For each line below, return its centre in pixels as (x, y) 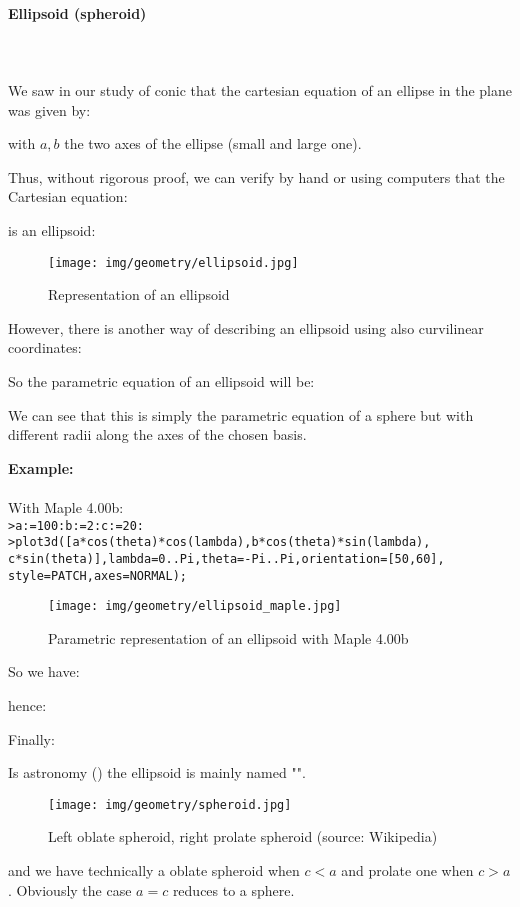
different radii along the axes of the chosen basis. (157, 434)
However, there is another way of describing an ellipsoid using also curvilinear (246, 327)
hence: (27, 705)
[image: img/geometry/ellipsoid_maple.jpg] (195, 606)
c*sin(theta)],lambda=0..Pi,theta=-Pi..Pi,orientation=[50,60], (226, 558)
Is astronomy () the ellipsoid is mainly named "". (157, 772)
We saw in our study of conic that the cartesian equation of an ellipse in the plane (260, 89)
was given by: (49, 109)
